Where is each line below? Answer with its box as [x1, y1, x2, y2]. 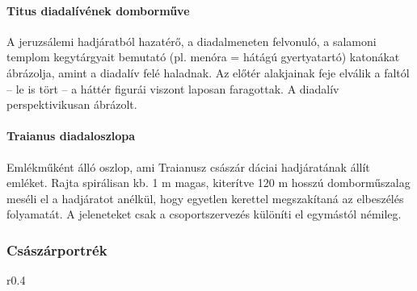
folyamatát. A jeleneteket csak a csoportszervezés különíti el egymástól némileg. [6, 206, 402, 222]
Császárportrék [6, 239, 107, 260]
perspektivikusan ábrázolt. [6, 96, 137, 113]
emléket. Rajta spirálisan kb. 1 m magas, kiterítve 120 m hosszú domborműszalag [6, 174, 411, 191]
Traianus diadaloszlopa [6, 127, 136, 144]
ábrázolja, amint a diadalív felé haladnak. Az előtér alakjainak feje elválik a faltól [6, 64, 410, 81]
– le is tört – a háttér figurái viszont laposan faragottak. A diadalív [6, 80, 339, 97]
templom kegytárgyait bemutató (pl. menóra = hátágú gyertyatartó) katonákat [6, 48, 400, 65]
